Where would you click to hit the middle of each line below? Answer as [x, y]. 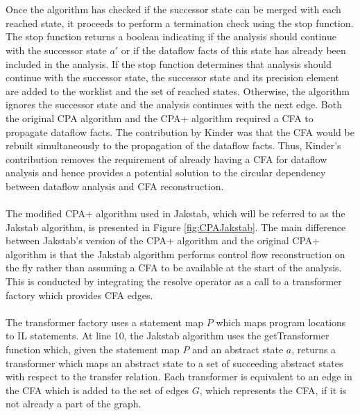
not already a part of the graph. [74, 404]
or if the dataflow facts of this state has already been [233, 50]
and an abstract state [238, 349]
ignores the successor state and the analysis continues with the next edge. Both [174, 104]
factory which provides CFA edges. [79, 295]
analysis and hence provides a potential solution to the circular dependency [166, 172]
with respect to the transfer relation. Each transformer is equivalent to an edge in [179, 376]
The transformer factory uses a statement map [105, 322]
